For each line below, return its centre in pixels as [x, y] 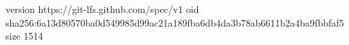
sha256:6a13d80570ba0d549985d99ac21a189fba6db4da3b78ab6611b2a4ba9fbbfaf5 [175, 22]
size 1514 [24, 36]
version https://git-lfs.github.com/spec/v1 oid [102, 9]
